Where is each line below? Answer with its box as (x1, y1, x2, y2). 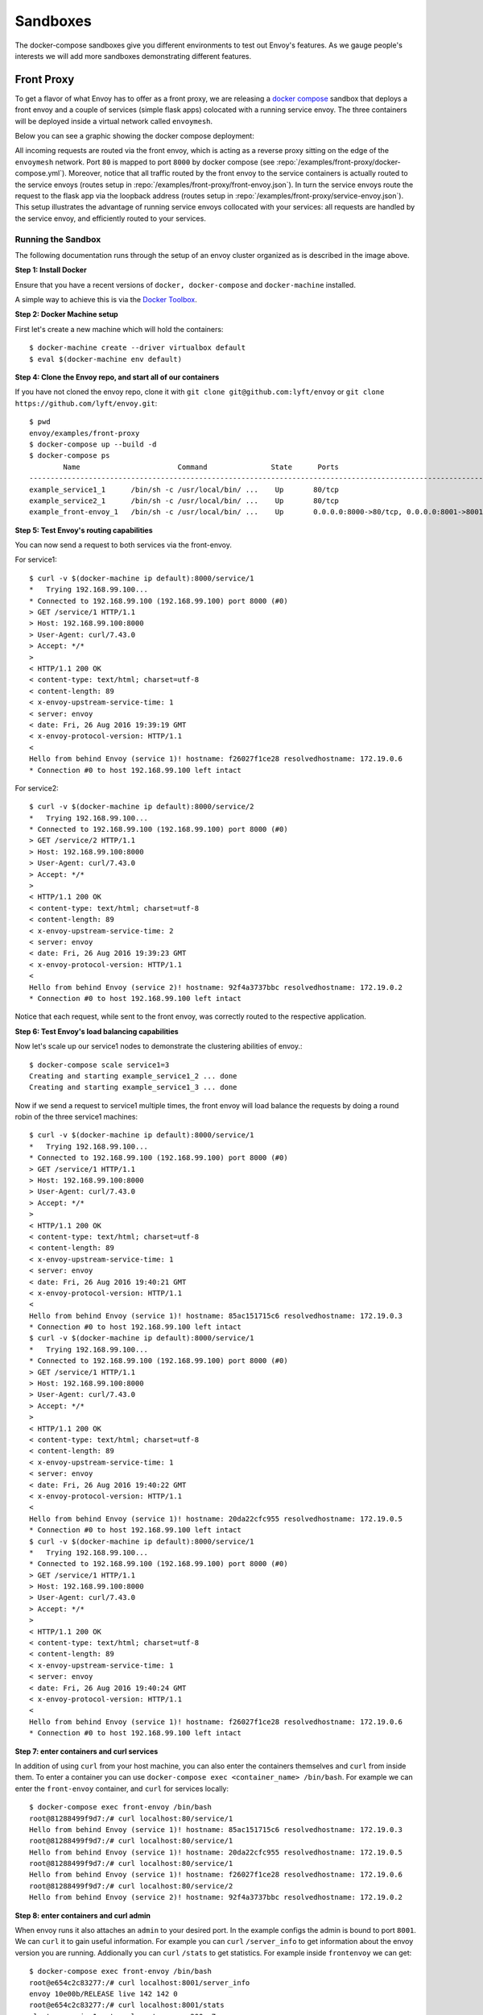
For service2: (14, 783, 60, 793)
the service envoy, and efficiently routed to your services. (14, 214, 207, 223)
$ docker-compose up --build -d (29, 439, 157, 449)
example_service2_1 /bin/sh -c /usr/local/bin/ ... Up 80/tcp (29, 496, 340, 505)
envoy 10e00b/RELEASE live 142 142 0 (29, 1989, 179, 1998)
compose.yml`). (14, 168, 68, 178)
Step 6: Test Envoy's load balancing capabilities (14, 1026, 179, 1036)
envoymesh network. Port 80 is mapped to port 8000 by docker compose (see (14, 157, 275, 167)
